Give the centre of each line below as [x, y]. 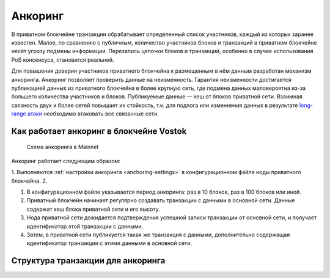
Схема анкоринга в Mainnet [63, 147]
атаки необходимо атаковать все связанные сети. [93, 114]
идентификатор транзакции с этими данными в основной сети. [109, 243]
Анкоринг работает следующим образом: [66, 161]
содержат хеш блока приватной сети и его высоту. [93, 209]
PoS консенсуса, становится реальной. [63, 60]
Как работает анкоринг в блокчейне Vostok [99, 131]
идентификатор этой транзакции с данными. [85, 226]
